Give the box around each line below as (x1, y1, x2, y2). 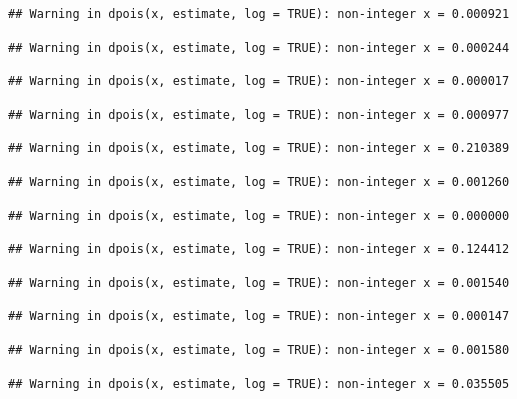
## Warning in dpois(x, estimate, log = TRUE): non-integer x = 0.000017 (8, 74, 510, 89)
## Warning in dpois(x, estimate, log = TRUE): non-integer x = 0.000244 (8, 40, 510, 55)
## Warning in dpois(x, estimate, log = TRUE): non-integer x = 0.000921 (8, 7, 510, 21)
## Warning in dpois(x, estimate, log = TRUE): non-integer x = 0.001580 (8, 342, 510, 357)
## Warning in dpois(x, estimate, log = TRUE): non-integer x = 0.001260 (8, 174, 510, 189)
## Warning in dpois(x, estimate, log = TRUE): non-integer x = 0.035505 (8, 376, 510, 391)
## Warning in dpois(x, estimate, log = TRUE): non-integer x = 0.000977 (8, 107, 510, 122)
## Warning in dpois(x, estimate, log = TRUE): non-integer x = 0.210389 (8, 141, 510, 156)
